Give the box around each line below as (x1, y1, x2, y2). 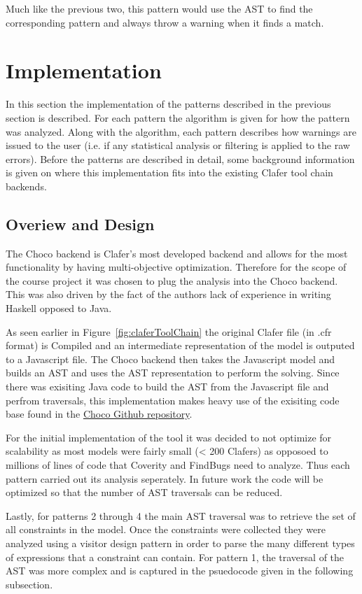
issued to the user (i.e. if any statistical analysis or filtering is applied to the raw (6, 138, 350, 153)
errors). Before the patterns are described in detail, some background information (6, 151, 355, 166)
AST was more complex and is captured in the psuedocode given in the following (6, 563, 354, 578)
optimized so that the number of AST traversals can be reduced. (6, 485, 283, 500)
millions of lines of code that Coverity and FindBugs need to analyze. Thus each (6, 457, 350, 472)
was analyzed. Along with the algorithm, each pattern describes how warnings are (6, 124, 356, 139)
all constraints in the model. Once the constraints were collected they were (6, 522, 326, 537)
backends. (6, 178, 47, 193)
